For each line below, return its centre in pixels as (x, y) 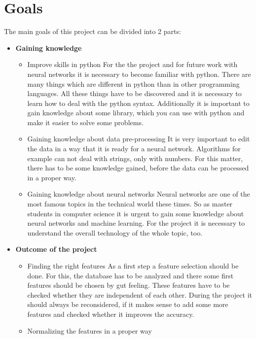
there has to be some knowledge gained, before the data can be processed (138, 168)
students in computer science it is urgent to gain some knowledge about (136, 213)
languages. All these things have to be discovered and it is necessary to (134, 93)
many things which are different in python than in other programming (133, 84)
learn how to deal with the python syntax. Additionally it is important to (138, 103)
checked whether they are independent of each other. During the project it (140, 294)
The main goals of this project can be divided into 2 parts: (92, 31)
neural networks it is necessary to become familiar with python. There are (139, 74)
